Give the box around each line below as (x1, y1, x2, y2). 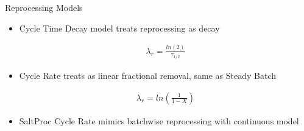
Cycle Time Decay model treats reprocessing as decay (19, 21, 220, 34)
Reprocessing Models (5, 1, 83, 13)
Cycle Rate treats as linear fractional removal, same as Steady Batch (19, 69, 276, 81)
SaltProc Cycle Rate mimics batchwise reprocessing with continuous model (19, 114, 299, 127)
